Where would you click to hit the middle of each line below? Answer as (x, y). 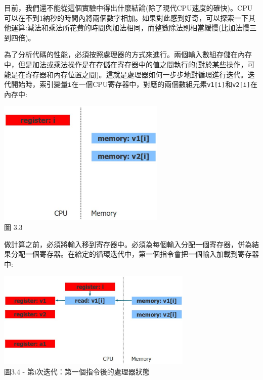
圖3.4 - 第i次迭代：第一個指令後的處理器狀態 (77, 371)
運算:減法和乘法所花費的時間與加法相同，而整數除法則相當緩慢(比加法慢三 (134, 28)
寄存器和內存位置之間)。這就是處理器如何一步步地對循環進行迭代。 (136, 74)
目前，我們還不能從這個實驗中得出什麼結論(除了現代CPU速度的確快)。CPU (128, 8)
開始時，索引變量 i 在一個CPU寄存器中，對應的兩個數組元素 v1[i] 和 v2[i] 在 (134, 84)
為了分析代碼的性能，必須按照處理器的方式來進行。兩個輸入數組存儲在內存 (128, 54)
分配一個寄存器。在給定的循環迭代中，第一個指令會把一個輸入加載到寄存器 (135, 254)
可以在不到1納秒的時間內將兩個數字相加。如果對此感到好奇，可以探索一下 (126, 17)
